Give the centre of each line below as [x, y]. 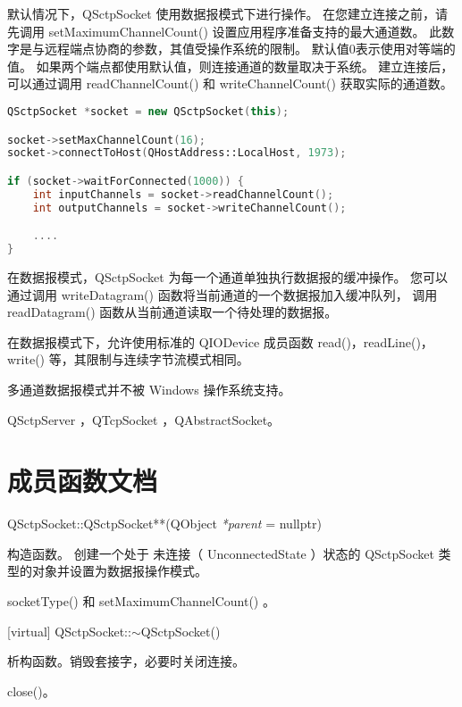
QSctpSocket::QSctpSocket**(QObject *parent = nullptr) [164, 524]
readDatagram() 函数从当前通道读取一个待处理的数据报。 [172, 312]
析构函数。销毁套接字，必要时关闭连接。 [126, 661]
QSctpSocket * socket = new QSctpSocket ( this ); [148, 111]
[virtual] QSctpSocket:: [69, 631]
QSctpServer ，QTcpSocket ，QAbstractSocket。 [144, 419]
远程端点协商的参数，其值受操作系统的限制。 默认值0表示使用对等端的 [250, 49]
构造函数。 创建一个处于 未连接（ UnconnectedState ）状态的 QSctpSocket [221, 553]
